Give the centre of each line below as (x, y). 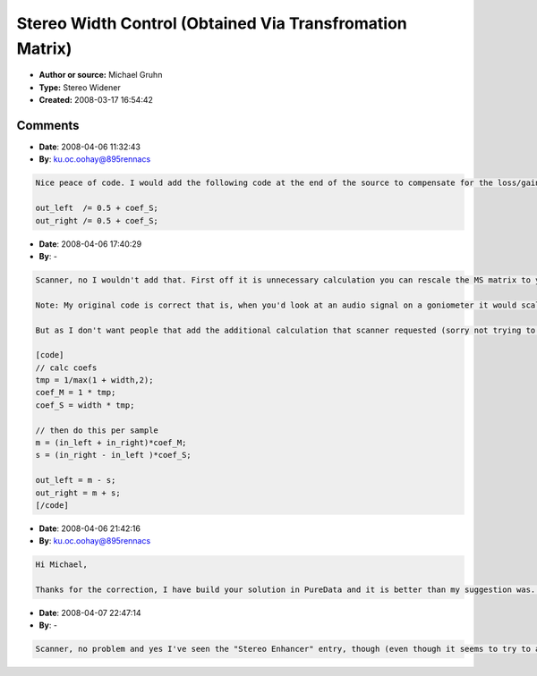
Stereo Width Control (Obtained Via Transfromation (212, 23)
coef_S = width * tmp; (85, 405)
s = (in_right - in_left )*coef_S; (113, 455)
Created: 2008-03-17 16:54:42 (96, 100)
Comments (48, 125)
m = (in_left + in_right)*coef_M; (111, 443)
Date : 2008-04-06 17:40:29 (90, 244)
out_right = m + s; (78, 493)
